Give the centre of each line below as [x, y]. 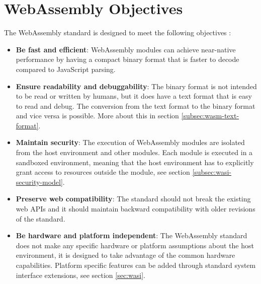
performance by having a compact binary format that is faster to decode [127, 59]
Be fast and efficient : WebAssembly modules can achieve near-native [126, 49]
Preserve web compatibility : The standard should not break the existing [133, 199]
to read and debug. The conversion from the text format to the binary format [136, 105]
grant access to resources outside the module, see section [103, 172]
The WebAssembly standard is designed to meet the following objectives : [118, 32]
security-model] [39, 182]
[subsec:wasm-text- [210, 116]
